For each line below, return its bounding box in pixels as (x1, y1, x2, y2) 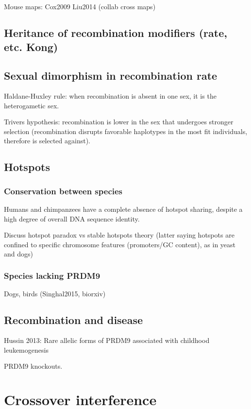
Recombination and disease (4, 312, 143, 327)
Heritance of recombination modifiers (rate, (4, 25, 227, 40)
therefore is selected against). (4, 136, 91, 146)
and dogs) (4, 249, 33, 259)
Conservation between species (4, 185, 123, 197)
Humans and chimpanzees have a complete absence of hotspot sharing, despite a (4, 204, 243, 214)
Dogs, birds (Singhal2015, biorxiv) (4, 289, 106, 299)
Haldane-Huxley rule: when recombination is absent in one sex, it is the (4, 90, 217, 101)
